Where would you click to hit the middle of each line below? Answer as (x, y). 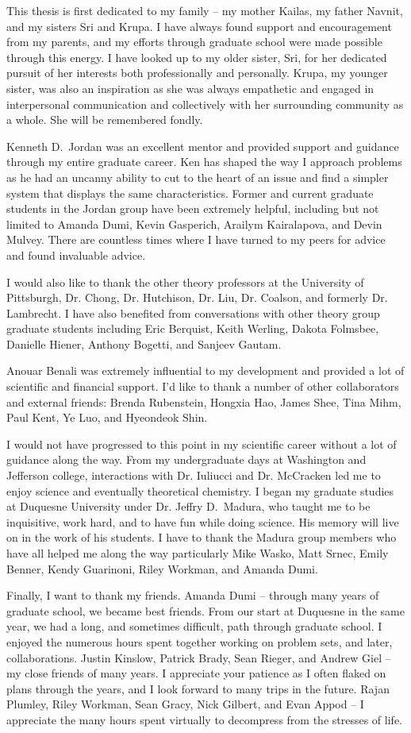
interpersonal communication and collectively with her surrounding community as (205, 104)
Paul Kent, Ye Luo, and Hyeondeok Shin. (107, 417)
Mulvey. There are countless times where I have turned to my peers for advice (196, 239)
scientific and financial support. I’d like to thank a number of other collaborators (203, 386)
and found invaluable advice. (76, 255)
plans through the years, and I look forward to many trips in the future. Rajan (198, 688)
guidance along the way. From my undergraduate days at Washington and (186, 459)
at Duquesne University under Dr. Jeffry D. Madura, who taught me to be (188, 506)
